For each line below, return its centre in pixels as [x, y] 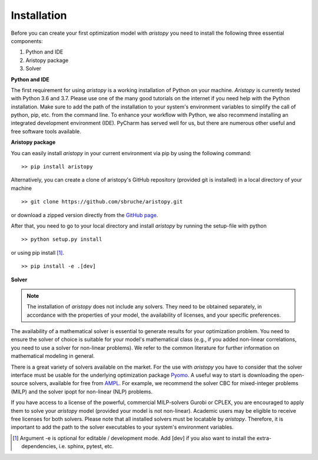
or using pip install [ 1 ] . [38, 252]
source [19, 383]
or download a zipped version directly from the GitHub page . [85, 215]
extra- [264, 438]
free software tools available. [46, 131]
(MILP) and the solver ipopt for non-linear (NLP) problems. [82, 392]
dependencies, [40, 446]
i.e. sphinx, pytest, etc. [86, 446]
